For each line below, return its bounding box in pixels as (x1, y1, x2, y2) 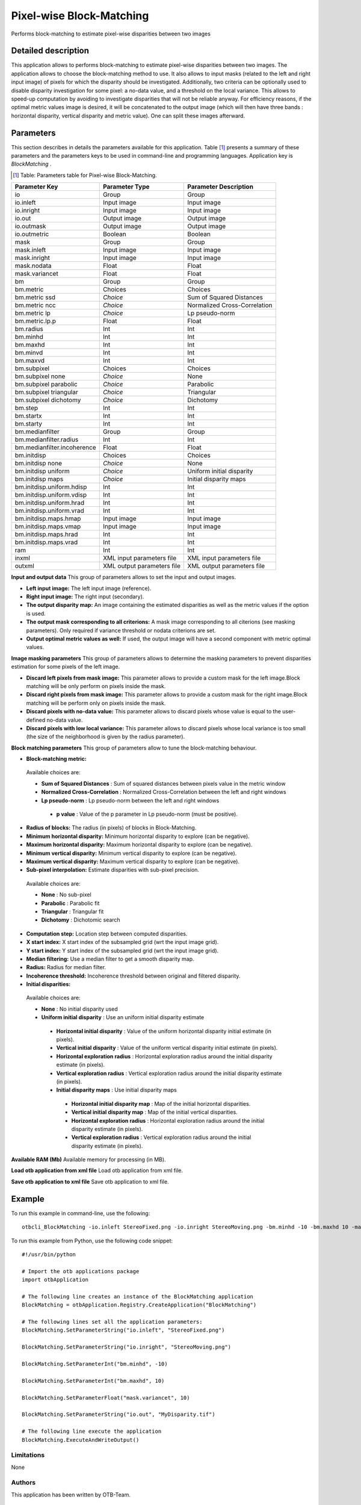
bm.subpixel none (14, 372, 66, 380)
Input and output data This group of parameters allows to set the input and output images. (11, 574, 236, 581)
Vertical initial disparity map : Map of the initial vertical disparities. (71, 1108, 238, 1116)
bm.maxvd (14, 356, 45, 365)
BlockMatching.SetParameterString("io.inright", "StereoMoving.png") (22, 1344, 232, 1351)
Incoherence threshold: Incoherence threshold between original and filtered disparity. (26, 972, 241, 979)
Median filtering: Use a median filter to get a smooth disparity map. (26, 955, 195, 963)
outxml (14, 562, 34, 570)
